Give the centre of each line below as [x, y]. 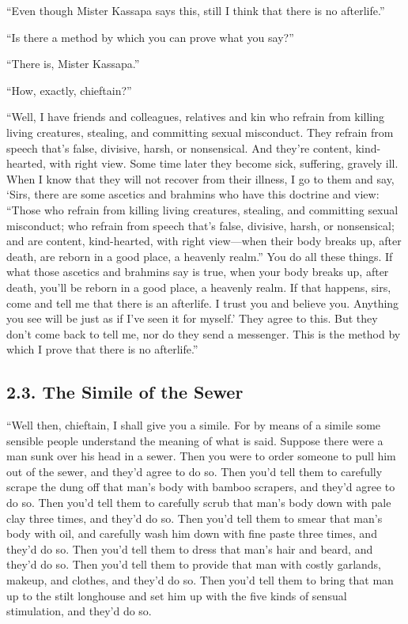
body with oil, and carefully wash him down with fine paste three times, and [192, 533]
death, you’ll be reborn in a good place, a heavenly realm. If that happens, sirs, [199, 287]
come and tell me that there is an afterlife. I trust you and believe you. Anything [203, 303]
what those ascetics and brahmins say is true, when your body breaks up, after [198, 272]
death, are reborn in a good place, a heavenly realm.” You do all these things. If [200, 256]
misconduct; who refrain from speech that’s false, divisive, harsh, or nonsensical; [200, 225]
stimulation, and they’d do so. [79, 611]
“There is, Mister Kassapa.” [73, 64]
